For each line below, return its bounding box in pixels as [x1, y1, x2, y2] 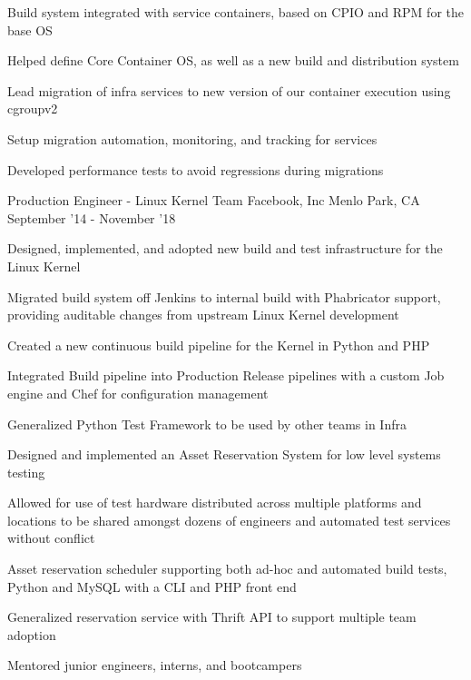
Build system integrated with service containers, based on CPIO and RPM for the [7, 3, 464, 21]
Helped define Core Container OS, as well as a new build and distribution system [7, 51, 459, 70]
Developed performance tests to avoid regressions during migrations [7, 160, 384, 179]
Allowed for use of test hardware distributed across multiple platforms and [7, 493, 422, 512]
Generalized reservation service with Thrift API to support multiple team [7, 607, 417, 626]
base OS [7, 20, 53, 39]
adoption [7, 625, 56, 644]
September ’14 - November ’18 [7, 208, 176, 227]
